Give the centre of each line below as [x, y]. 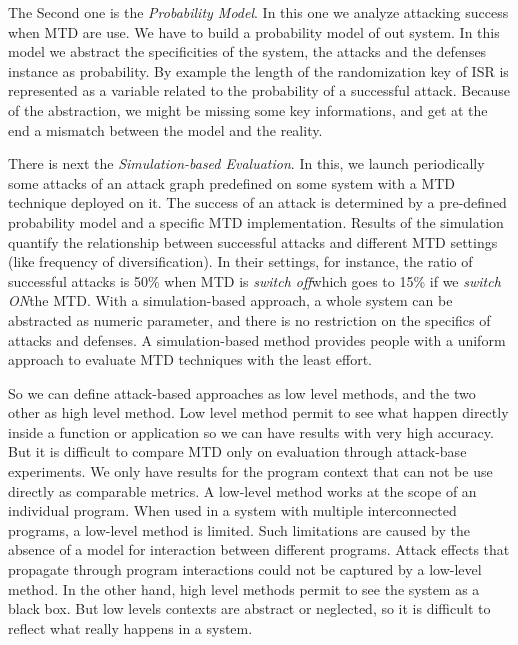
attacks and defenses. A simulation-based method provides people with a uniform [257, 339]
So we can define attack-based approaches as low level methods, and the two [242, 392]
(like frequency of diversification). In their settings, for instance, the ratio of [240, 261]
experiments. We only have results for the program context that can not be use [250, 471]
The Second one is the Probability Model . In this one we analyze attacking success [258, 12]
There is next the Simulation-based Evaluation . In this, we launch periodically [246, 163]
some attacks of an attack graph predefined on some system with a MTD [232, 182]
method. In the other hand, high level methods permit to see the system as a [244, 588]
